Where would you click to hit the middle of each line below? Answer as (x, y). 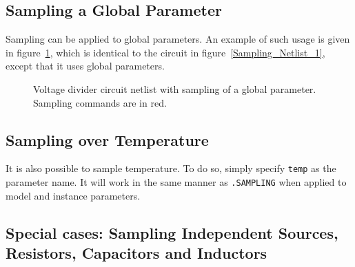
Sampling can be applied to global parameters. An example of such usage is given (178, 39)
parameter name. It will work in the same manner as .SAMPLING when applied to (176, 182)
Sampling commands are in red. (100, 102)
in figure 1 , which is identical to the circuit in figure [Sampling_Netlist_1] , (165, 52)
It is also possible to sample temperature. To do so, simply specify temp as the (171, 168)
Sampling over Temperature (107, 139)
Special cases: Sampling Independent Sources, (172, 232)
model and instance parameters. (73, 195)
